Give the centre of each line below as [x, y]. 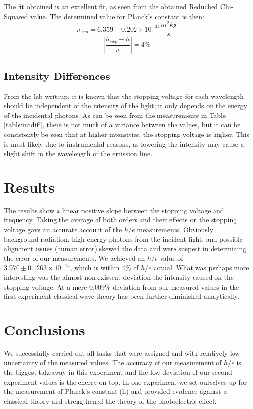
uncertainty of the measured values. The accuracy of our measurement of [113, 362]
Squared [16, 16]
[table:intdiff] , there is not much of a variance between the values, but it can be [122, 125]
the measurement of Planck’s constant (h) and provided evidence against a [116, 391]
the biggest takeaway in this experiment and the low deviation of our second [118, 372]
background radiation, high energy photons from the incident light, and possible [124, 239]
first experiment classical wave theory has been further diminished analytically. [122, 296]
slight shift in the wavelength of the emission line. [78, 153]
